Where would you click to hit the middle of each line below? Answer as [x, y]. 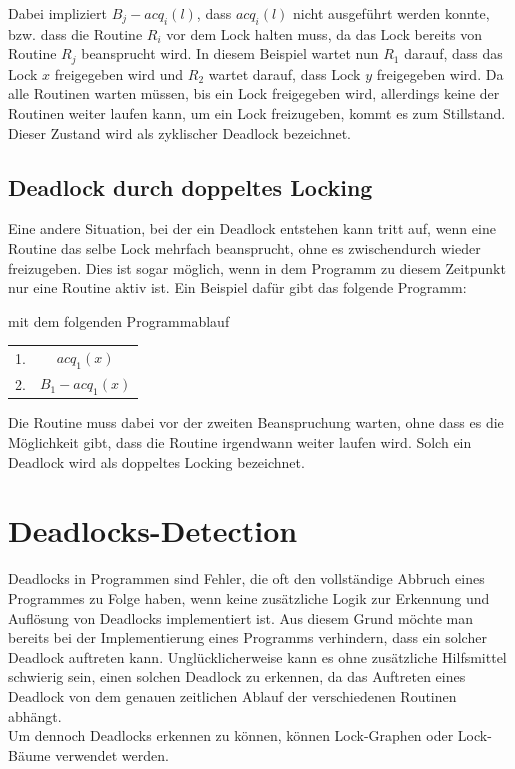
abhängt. [35, 715]
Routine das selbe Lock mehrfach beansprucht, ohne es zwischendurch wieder [244, 248]
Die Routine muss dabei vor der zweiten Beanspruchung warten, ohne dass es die [256, 422]
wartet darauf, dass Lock [284, 73]
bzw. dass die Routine [75, 33]
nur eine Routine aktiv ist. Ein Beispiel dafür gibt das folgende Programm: [237, 287]
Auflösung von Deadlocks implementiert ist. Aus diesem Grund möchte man [241, 617]
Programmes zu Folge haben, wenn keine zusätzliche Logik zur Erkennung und [249, 597]
